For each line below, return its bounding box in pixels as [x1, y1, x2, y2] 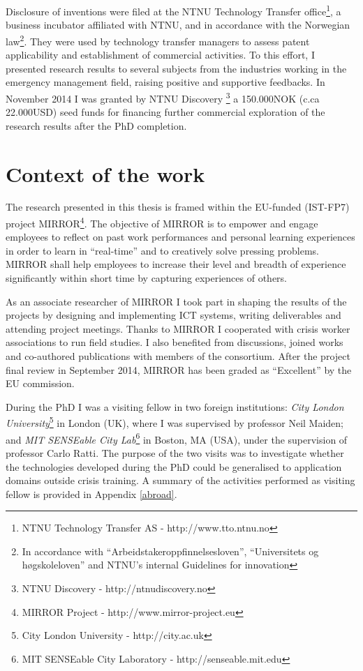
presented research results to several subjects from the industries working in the [6, 61, 347, 75]
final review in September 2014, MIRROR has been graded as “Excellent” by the [6, 362, 352, 377]
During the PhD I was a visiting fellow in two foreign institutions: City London [6, 399, 344, 414]
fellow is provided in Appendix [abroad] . [6, 486, 177, 501]
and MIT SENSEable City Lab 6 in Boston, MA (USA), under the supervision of [6, 430, 348, 446]
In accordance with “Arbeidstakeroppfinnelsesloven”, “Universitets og [22, 543, 319, 558]
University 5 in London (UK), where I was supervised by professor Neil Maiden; [6, 414, 343, 430]
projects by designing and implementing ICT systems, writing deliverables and [6, 308, 341, 322]
